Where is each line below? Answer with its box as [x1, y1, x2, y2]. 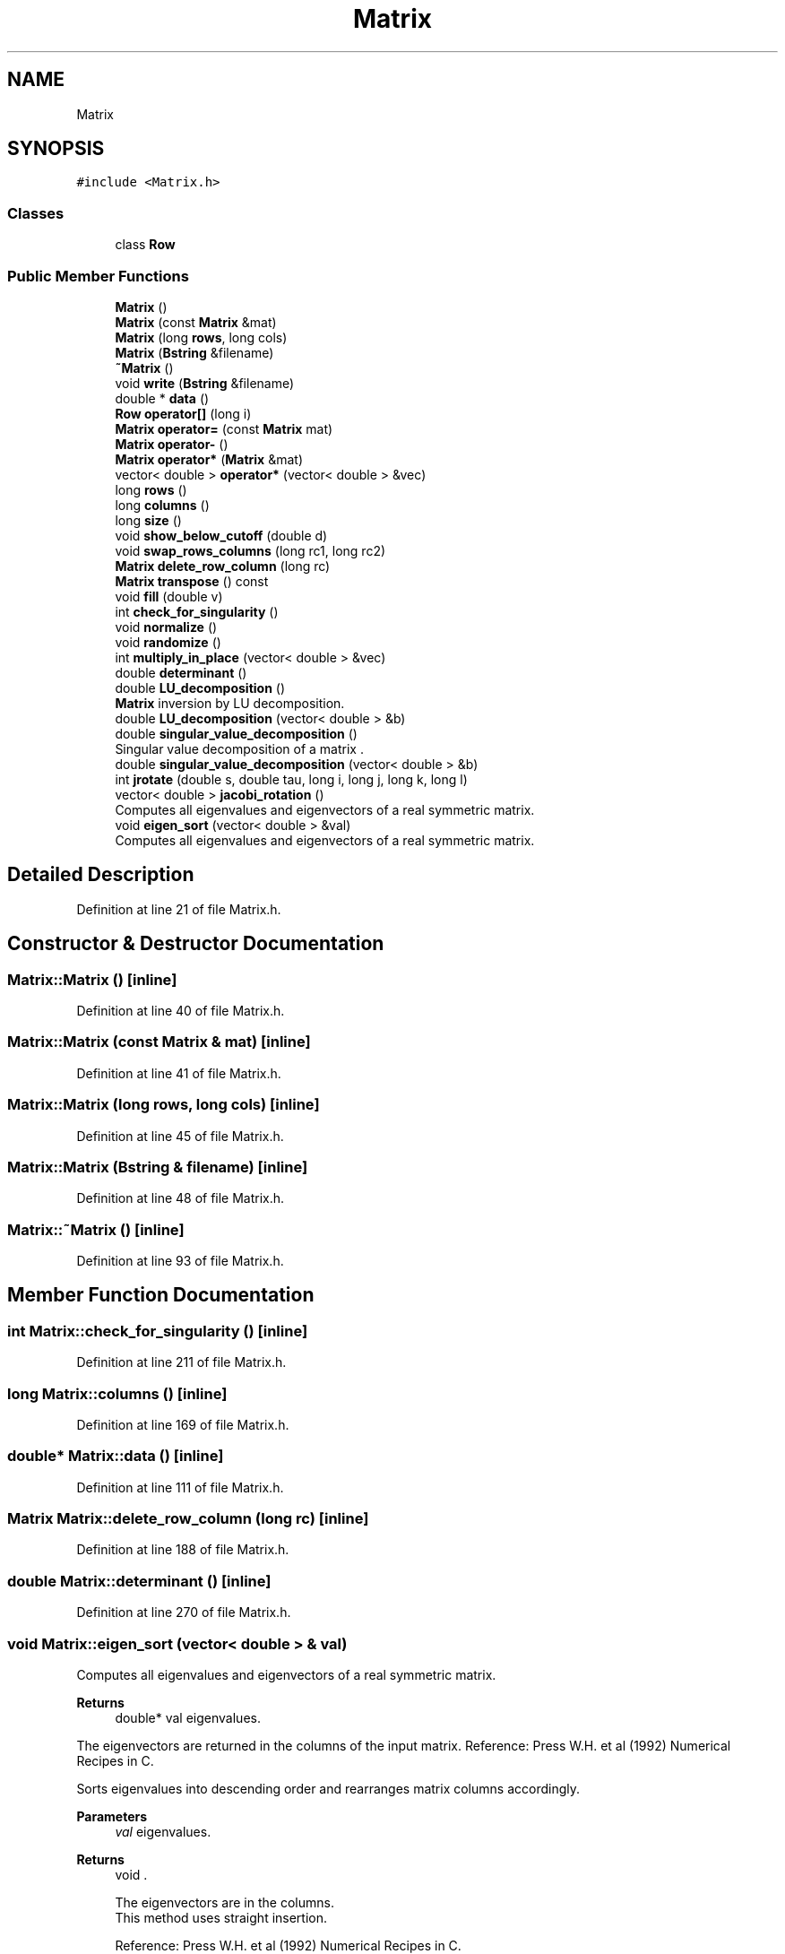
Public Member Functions [7, 266, 189, 285]
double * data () [115, 390, 210, 406]
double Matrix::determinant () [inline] [7, 1571, 272, 1590]
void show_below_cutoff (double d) [115, 527, 328, 543]
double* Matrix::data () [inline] [7, 1447, 224, 1465]
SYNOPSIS [7, 137, 105, 160]
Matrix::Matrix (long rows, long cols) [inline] [7, 1095, 320, 1114]
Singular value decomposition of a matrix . [115, 740, 364, 757]
